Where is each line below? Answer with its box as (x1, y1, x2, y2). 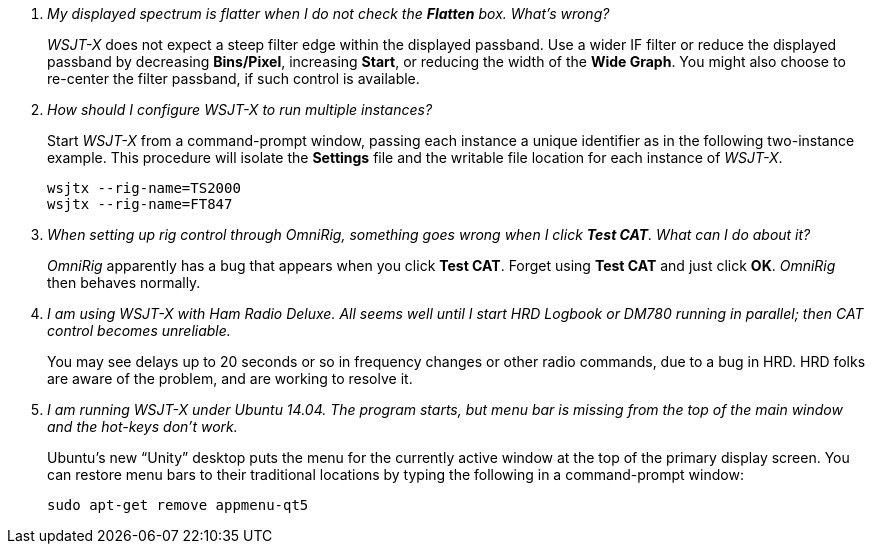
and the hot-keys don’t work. (47, 418, 238, 435)
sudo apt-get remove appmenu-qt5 (47, 497, 309, 513)
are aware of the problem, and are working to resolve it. (47, 370, 413, 387)
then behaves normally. (47, 274, 201, 291)
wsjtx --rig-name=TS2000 (47, 180, 241, 196)
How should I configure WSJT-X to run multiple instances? (47, 101, 433, 118)
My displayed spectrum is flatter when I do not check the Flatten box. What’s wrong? (47, 5, 610, 22)
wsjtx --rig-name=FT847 (47, 196, 233, 212)
